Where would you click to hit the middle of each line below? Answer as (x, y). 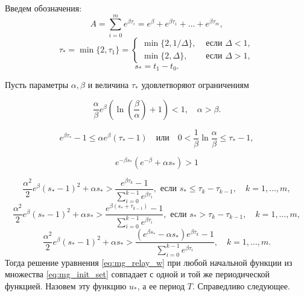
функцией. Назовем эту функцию (66, 285)
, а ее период (161, 285)
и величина (108, 85)
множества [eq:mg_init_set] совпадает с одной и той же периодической (138, 274)
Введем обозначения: (43, 8)
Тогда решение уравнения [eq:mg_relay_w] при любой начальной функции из (149, 262)
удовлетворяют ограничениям (195, 85)
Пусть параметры (37, 85)
